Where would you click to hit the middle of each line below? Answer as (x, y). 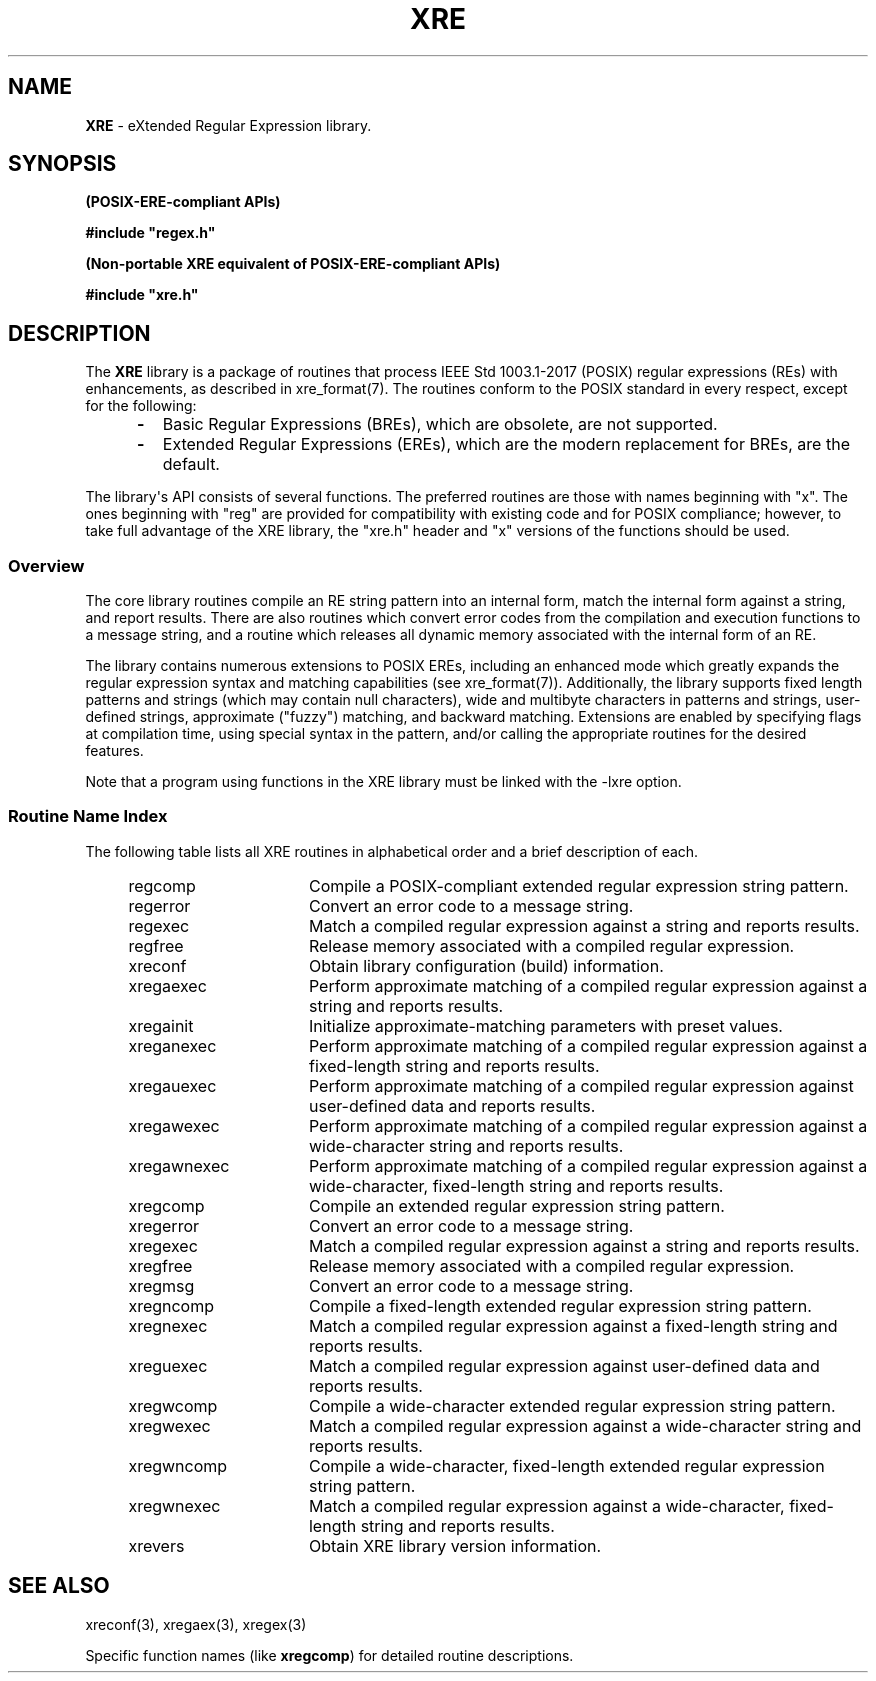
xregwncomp (178, 1465)
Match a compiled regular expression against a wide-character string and (585, 1425)
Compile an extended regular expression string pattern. (516, 1205)
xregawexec (174, 1125)
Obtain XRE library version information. (455, 1545)
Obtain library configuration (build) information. (486, 965)
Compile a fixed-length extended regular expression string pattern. (560, 1305)
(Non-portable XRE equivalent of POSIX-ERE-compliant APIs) (293, 264)
